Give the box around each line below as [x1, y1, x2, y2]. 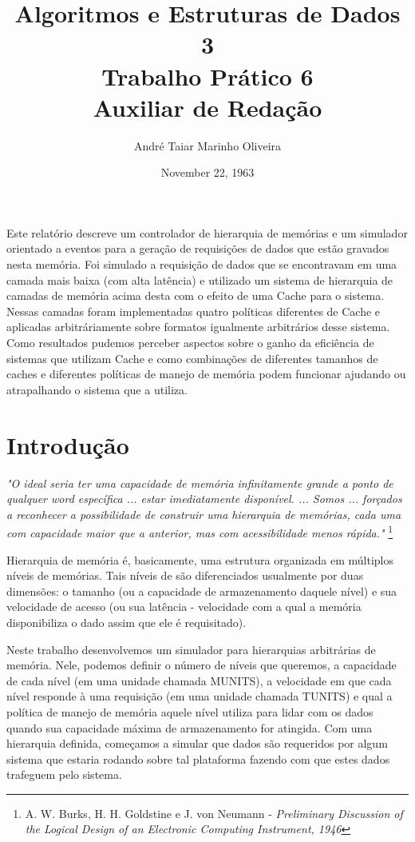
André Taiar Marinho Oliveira [133, 137, 282, 154]
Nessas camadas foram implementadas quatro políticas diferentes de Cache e [6, 302, 381, 319]
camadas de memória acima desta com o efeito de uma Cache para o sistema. [6, 287, 385, 304]
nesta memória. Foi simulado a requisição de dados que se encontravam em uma [6, 256, 397, 273]
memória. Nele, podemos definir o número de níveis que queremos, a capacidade [6, 656, 397, 673]
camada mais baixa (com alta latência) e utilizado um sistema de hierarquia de [6, 271, 393, 288]
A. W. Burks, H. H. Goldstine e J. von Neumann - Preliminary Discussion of [25, 804, 403, 821]
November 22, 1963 [160, 164, 255, 181]
